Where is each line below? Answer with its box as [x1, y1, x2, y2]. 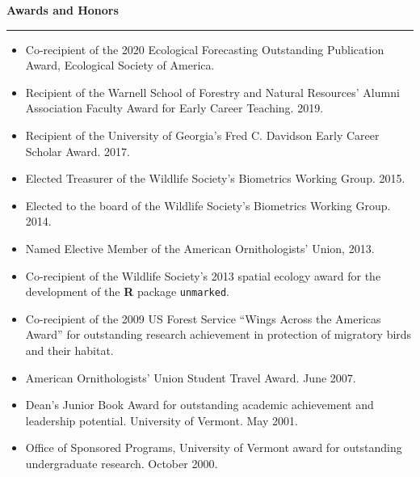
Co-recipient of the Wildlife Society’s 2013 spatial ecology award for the [25, 267, 381, 284]
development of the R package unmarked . [25, 283, 229, 300]
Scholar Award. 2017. [25, 142, 131, 159]
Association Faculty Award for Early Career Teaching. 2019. [25, 99, 324, 116]
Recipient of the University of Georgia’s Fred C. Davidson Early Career [25, 126, 380, 143]
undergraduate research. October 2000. [25, 454, 218, 471]
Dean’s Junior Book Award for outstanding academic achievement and [25, 396, 374, 413]
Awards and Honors [6, 2, 119, 18]
